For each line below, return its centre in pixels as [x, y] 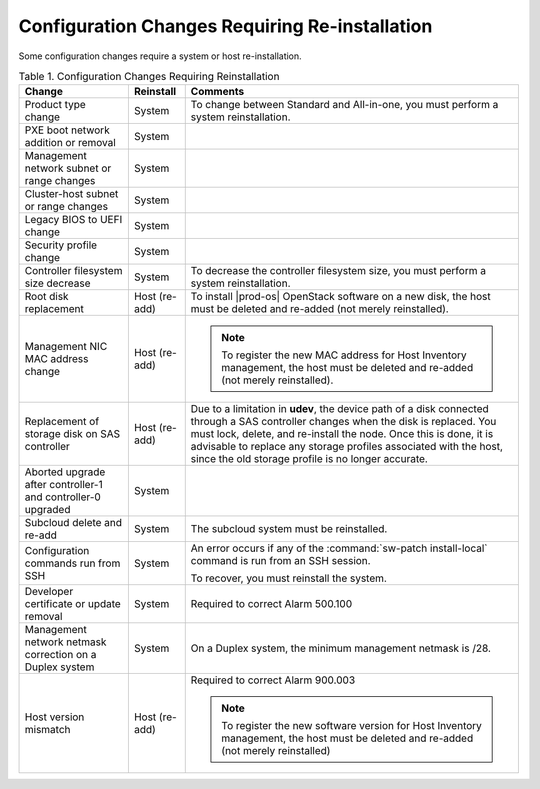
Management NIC [66, 347]
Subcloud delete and [73, 523]
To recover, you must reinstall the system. [288, 578]
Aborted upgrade [65, 472]
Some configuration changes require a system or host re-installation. [160, 56]
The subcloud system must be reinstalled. [289, 529]
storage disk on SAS [72, 434]
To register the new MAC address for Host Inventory [344, 355]
